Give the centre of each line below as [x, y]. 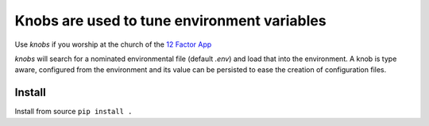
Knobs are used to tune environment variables [170, 21]
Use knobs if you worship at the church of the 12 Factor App [113, 44]
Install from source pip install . [73, 112]
